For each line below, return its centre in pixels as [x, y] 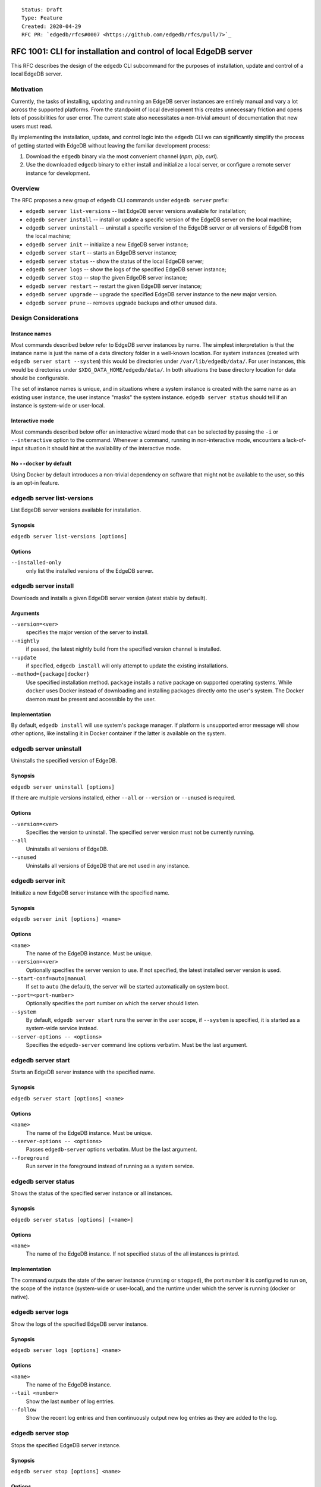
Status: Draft [42, 10]
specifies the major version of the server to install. [87, 632]
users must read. [32, 126]
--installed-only [36, 563]
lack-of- [296, 440]
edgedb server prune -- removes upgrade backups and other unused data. [122, 303]
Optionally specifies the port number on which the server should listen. [113, 1003]
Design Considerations [45, 318]
